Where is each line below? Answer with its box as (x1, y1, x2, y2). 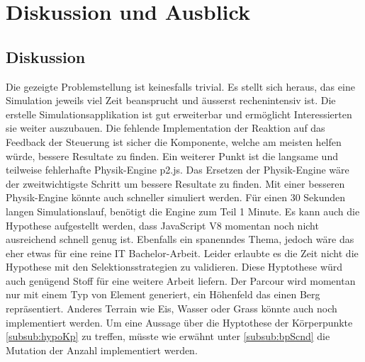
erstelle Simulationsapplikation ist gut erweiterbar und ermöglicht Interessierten (6, 106, 352, 121)
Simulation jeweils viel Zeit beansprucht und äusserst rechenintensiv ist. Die (6, 93, 336, 108)
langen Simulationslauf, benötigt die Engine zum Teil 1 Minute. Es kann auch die (6, 203, 360, 218)
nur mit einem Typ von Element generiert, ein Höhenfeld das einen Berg (6, 287, 320, 302)
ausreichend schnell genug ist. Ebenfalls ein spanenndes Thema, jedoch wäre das (6, 232, 354, 247)
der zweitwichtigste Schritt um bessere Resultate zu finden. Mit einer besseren (6, 176, 345, 191)
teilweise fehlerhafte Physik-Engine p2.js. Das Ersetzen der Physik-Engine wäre (6, 162, 349, 177)
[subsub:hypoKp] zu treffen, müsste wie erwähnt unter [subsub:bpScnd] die (6, 329, 330, 344)
